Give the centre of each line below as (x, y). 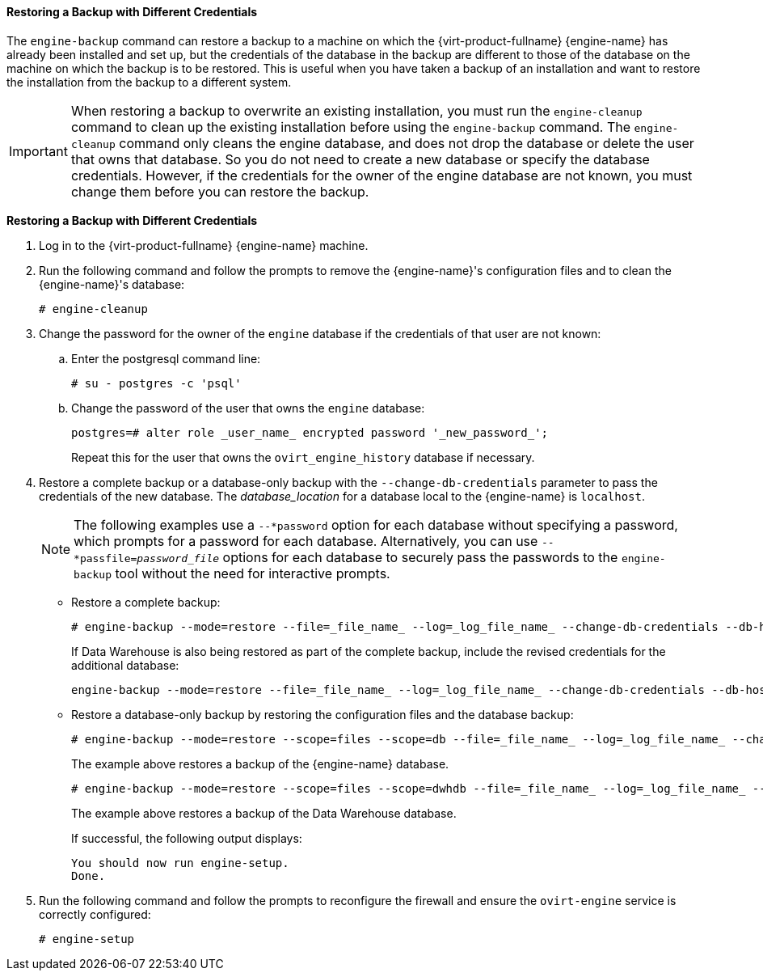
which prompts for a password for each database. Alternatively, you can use (306, 541)
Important (38, 151)
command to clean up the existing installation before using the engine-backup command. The (351, 127)
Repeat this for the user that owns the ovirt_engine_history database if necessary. (303, 457)
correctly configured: (95, 914)
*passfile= (105, 558)
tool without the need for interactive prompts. (253, 573)
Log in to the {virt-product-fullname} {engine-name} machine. (204, 245)
